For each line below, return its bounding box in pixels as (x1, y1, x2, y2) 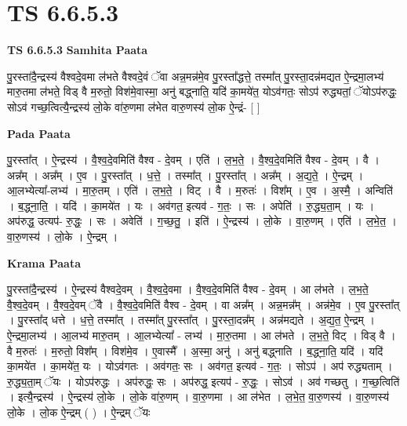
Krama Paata (7, 254, 81, 271)
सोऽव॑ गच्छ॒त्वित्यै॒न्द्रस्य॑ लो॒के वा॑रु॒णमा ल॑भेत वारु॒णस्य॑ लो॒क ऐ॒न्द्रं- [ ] (7, 98, 260, 115)
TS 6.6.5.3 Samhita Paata (7, 42, 148, 58)
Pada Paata (7, 125, 71, 141)
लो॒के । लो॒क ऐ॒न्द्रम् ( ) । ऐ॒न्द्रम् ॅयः (7, 404, 151, 420)
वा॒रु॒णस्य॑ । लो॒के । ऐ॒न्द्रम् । (7, 228, 118, 245)
